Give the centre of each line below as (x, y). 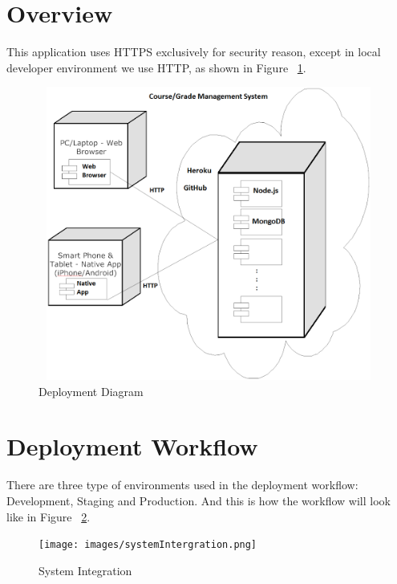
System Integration (85, 570)
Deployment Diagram (91, 391)
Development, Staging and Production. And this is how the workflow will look (198, 501)
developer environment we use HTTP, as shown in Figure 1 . (156, 67)
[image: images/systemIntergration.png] (148, 545)
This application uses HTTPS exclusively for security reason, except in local (194, 52)
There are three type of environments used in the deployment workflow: (182, 485)
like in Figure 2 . (49, 516)
